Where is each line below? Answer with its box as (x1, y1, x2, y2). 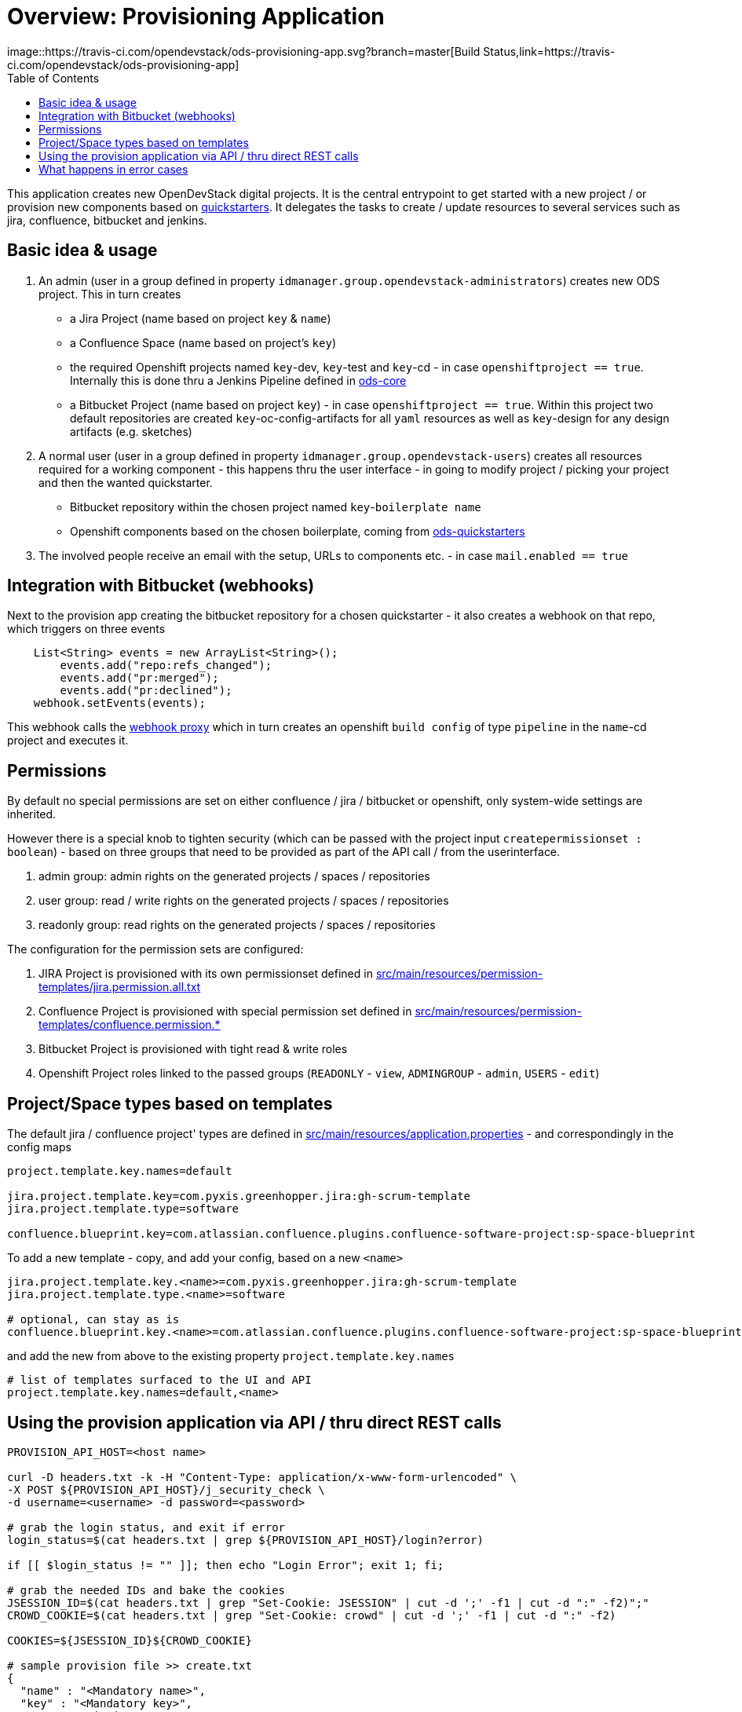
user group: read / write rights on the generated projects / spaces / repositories (38, 894, 449, 908)
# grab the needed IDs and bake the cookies (7, 1583, 286, 1597)
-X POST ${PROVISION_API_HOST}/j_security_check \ (7, 1483, 325, 1496)
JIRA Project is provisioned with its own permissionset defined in (38, 967, 373, 981)
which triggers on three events (7, 622, 166, 636)
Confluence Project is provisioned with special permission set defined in (38, 1004, 412, 1019)
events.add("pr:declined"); (60, 684, 232, 697)
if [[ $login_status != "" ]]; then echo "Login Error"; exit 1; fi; (7, 1558, 444, 1571)
